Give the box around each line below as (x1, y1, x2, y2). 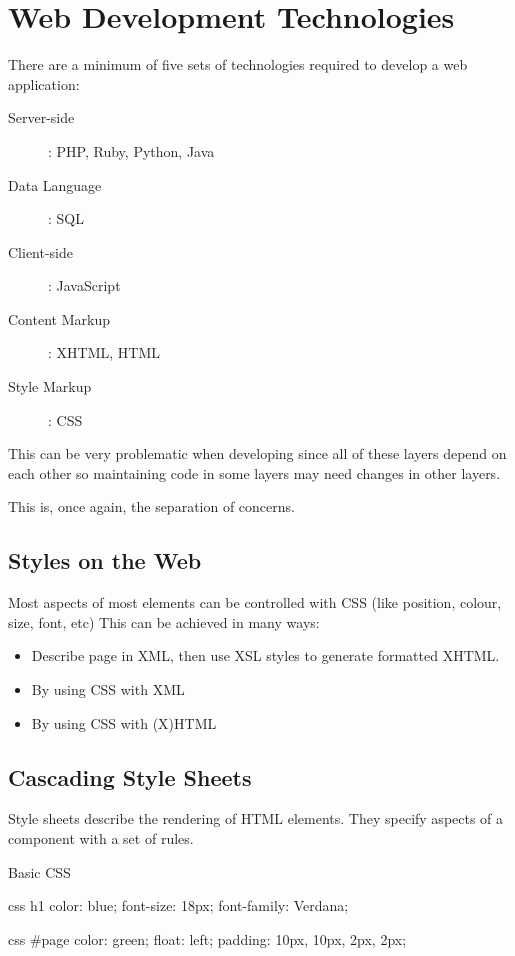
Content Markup (8, 308, 110, 329)
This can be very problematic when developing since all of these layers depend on (8, 443, 507, 464)
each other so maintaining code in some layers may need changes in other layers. (8, 462, 501, 483)
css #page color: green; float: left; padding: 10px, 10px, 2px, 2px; (8, 928, 407, 949)
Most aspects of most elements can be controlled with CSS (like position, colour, (8, 592, 502, 613)
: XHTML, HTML (48, 342, 160, 363)
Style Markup (8, 376, 92, 397)
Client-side (8, 241, 74, 262)
